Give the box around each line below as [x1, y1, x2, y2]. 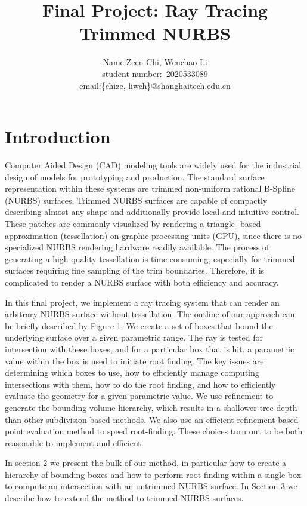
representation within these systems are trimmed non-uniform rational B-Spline [5, 182, 295, 195]
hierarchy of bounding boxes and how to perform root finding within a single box [5, 468, 302, 480]
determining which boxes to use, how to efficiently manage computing [5, 366, 259, 379]
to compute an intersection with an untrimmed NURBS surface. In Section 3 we [5, 480, 297, 492]
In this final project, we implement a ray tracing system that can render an [5, 296, 280, 308]
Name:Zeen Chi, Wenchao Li [103, 56, 207, 68]
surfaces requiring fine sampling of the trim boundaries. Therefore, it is [5, 264, 265, 277]
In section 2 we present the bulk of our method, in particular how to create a [5, 456, 287, 469]
